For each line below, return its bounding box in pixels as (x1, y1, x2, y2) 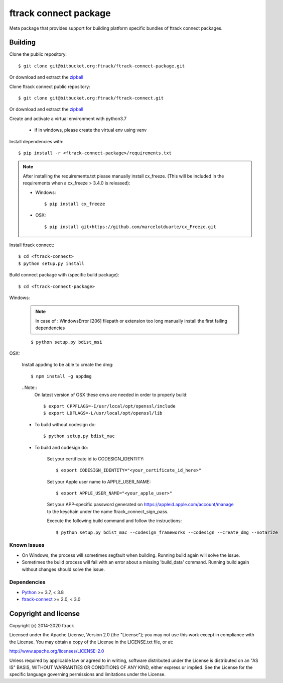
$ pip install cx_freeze (44, 201, 105, 207)
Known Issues (9, 542, 45, 549)
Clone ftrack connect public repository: (9, 83, 90, 89)
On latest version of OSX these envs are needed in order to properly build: (34, 392, 188, 398)
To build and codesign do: (34, 444, 88, 450)
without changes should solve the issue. (22, 566, 105, 572)
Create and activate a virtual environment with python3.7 (9, 116, 127, 122)
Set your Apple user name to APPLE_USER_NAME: (47, 478, 151, 484)
